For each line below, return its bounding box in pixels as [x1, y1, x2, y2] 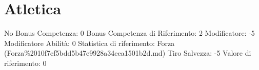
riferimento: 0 [4, 57, 47, 68]
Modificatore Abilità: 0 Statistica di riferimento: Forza [4, 37, 175, 48]
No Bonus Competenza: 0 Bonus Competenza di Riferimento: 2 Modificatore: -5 [4, 28, 255, 38]
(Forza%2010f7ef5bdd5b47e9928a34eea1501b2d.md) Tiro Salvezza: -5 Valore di [4, 48, 251, 58]
